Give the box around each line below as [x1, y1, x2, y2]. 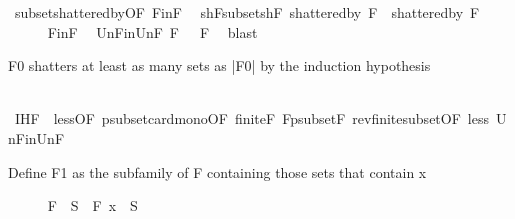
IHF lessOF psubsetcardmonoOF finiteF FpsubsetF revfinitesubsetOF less [14, 108, 489, 129]
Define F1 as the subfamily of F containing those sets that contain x [8, 161, 427, 182]
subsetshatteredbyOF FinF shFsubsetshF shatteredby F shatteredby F [14, 2, 480, 22]
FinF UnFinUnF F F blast [47, 21, 258, 42]
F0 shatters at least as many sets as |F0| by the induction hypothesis [8, 55, 431, 76]
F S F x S [47, 195, 138, 216]
